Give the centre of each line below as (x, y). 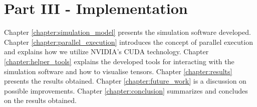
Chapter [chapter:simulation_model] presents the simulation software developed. (127, 32)
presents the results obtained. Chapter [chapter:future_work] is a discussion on (125, 81)
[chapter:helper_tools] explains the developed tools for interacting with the (119, 61)
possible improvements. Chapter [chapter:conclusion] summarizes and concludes (126, 90)
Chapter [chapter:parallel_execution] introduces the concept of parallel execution (128, 42)
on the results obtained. (40, 100)
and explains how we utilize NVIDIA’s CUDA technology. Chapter (106, 52)
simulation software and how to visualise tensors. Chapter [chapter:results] (118, 71)
